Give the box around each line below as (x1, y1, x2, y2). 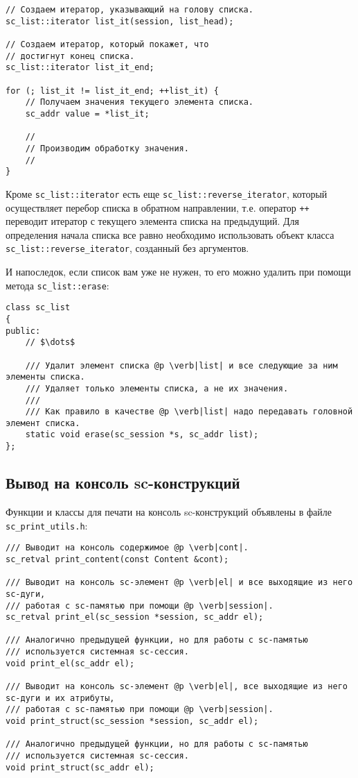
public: (6, 325, 41, 336)
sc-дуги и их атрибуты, (6, 693, 115, 703)
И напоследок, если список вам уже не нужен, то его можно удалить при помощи (6, 264, 351, 278)
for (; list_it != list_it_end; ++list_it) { (6, 85, 219, 96)
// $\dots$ (25, 337, 75, 348)
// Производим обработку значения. (25, 143, 189, 153)
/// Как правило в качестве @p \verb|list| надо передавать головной (25, 407, 353, 417)
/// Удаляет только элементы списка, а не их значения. (25, 383, 289, 394)
